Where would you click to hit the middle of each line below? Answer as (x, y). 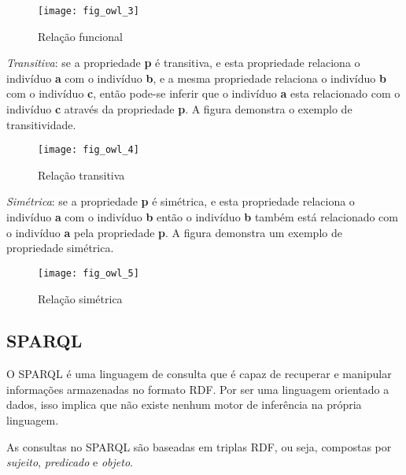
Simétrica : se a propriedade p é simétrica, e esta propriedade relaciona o (181, 201)
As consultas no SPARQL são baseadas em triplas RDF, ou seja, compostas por (199, 446)
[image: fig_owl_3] (89, 11)
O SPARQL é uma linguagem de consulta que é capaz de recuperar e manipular (199, 374)
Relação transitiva (81, 174)
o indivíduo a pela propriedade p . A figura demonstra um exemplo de (174, 232)
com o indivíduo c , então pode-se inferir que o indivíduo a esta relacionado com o (203, 93)
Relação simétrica (80, 298)
